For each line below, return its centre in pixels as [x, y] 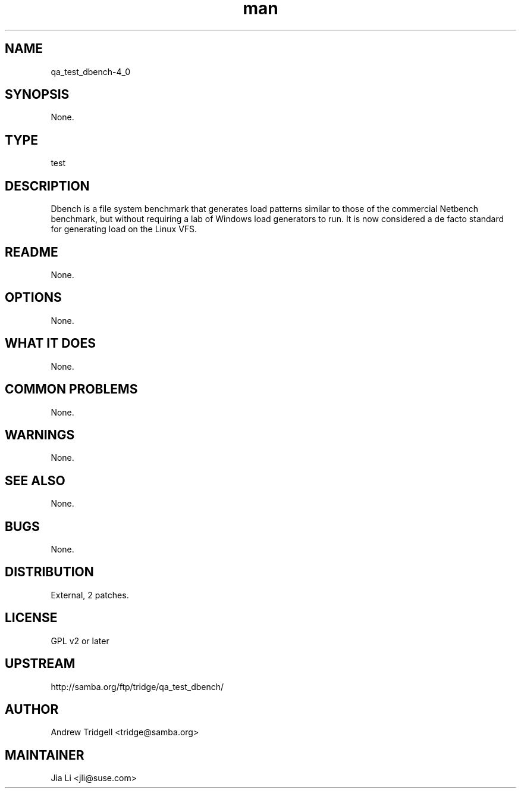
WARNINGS [40, 435]
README [32, 252]
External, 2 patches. [90, 595]
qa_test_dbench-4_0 [91, 71]
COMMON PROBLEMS [71, 389]
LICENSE [31, 618]
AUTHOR [32, 709]
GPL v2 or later [80, 641]
